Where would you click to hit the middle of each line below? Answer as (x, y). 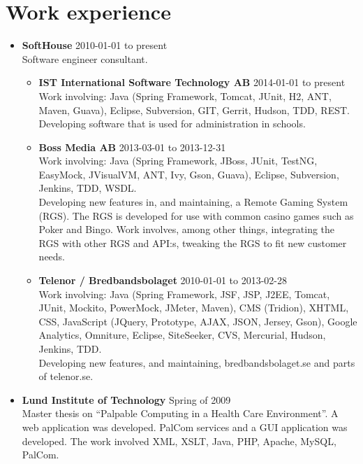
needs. (52, 256)
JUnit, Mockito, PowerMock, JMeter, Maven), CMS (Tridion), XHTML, (194, 308)
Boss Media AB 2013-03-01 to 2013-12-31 (132, 147)
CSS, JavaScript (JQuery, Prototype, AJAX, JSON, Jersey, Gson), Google (198, 321)
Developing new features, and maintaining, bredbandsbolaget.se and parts (197, 362)
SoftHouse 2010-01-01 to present (95, 45)
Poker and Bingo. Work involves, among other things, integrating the (187, 229)
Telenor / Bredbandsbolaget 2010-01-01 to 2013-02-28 (163, 280)
